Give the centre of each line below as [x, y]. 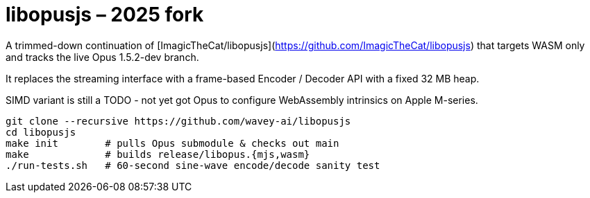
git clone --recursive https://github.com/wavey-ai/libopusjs [178, 121]
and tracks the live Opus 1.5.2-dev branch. [102, 57]
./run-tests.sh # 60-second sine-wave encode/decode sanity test [193, 165]
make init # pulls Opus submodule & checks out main [172, 143]
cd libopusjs [41, 132]
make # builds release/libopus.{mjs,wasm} [158, 154]
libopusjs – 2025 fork [105, 15]
